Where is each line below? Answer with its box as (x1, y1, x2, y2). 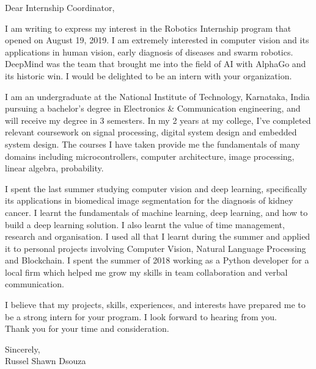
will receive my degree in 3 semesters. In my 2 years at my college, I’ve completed (5, 113, 311, 126)
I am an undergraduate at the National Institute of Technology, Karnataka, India (5, 90, 310, 102)
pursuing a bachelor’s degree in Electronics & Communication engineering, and (5, 102, 301, 115)
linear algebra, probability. (5, 162, 104, 174)
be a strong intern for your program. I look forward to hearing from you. (5, 310, 277, 323)
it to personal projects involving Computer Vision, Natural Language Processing (5, 242, 306, 254)
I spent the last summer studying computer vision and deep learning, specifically (5, 182, 307, 195)
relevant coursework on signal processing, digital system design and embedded (5, 126, 297, 138)
